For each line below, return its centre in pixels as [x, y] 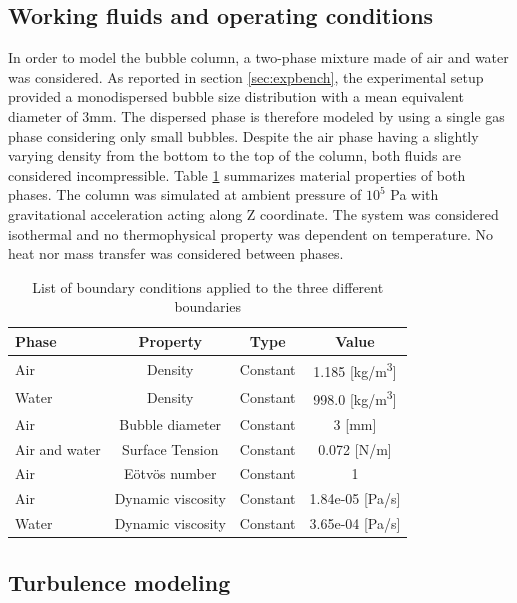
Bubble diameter [170, 423]
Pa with [414, 194]
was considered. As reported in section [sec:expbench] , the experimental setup [246, 76]
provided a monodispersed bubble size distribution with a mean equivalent [236, 96]
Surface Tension [170, 448]
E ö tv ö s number [170, 473]
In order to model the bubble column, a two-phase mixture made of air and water [258, 57]
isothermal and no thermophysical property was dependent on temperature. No [251, 233]
